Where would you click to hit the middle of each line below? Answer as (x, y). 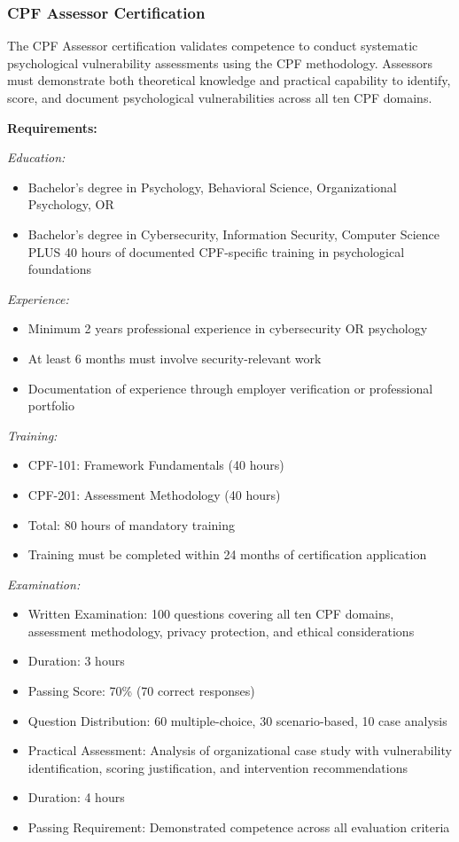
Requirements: (52, 127)
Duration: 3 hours (76, 661)
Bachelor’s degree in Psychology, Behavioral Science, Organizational (212, 187)
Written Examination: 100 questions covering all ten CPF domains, (211, 614)
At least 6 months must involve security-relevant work (175, 358)
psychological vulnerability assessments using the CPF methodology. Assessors (220, 62)
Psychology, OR (71, 204)
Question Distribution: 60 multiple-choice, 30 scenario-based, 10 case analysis (237, 720)
